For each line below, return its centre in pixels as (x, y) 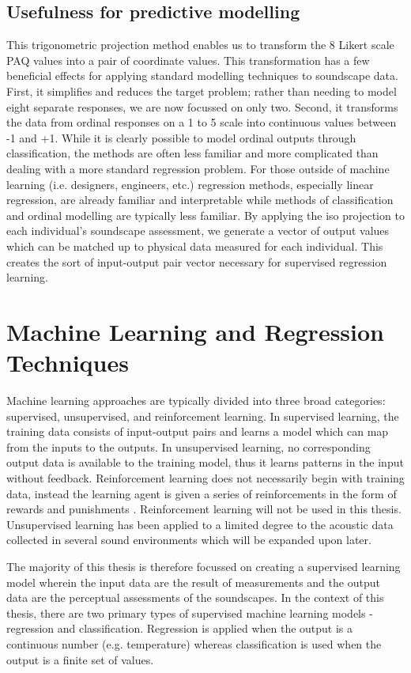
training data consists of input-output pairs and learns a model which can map (198, 431)
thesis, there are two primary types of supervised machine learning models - (190, 613)
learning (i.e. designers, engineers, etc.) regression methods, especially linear (190, 184)
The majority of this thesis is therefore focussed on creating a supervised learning (204, 566)
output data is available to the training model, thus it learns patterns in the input (205, 462)
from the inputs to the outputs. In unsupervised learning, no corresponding (189, 446)
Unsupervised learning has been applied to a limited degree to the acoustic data (200, 524)
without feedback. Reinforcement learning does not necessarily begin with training (205, 477)
